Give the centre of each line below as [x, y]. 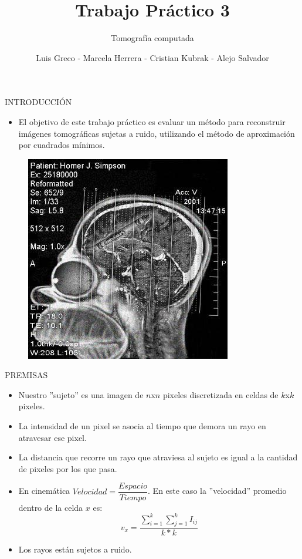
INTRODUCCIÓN [38, 102]
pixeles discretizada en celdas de [220, 394]
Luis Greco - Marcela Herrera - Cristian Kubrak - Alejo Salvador [152, 57]
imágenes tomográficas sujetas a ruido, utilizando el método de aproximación [157, 133]
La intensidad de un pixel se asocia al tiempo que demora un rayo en [142, 426]
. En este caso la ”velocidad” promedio [217, 491]
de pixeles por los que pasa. [68, 468]
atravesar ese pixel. [52, 437]
